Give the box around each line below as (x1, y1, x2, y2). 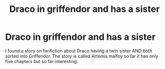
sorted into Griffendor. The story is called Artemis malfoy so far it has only (5, 53, 158, 59)
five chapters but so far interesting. (5, 58, 78, 64)
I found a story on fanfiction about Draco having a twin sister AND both (5, 48, 152, 54)
